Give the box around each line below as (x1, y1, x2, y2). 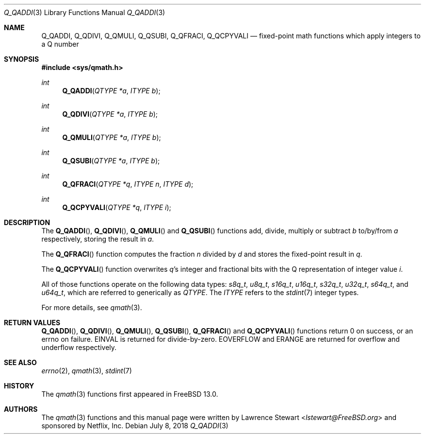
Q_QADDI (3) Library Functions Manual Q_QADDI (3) (4, 8, 165, 17)
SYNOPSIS (4, 55, 39, 63)
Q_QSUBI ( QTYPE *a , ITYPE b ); (62, 157, 160, 165)
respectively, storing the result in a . (41, 235, 154, 243)
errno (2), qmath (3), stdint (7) (41, 367, 132, 375)
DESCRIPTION (4, 218, 50, 227)
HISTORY (4, 382, 34, 390)
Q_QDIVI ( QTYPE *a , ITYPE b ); (62, 110, 158, 118)
